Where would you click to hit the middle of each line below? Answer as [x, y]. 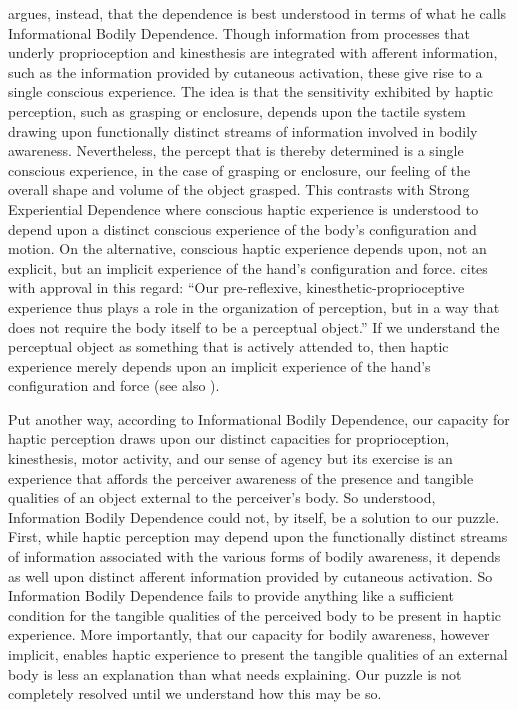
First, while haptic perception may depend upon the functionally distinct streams [258, 536]
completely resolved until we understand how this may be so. [195, 693]
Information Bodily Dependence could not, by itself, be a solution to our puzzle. [254, 516]
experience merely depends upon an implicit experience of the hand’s [219, 365]
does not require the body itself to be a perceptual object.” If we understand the [254, 326]
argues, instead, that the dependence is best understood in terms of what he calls [257, 13]
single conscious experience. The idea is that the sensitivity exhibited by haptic [251, 91]
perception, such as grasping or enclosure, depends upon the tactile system [237, 110]
